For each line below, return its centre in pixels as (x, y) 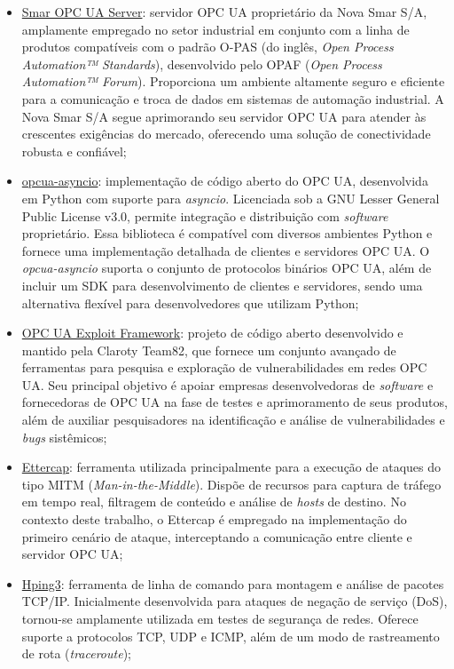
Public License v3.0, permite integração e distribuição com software (205, 215)
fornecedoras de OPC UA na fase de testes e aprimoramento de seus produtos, (235, 402)
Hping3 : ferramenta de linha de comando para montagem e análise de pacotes (233, 583)
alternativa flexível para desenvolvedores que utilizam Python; (190, 303)
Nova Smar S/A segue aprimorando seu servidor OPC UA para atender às (224, 116)
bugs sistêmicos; (64, 437)
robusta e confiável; (74, 151)
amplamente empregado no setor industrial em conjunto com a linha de (215, 29)
